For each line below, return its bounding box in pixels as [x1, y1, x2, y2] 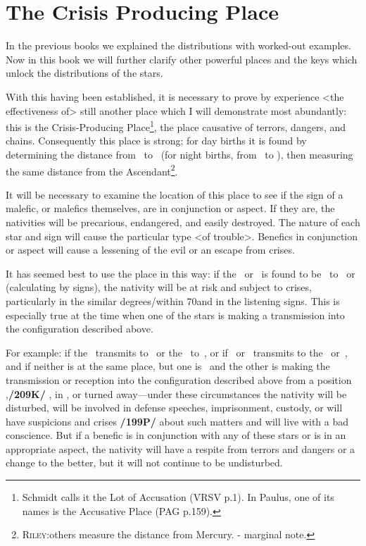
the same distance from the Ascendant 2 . [6, 161, 178, 178]
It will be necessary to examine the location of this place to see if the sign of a [6, 187, 343, 201]
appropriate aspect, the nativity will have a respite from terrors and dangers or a [6, 441, 355, 456]
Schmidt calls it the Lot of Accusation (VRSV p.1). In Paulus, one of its [22, 490, 334, 504]
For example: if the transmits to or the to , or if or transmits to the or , [6, 345, 348, 359]
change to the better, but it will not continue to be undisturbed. [6, 455, 283, 470]
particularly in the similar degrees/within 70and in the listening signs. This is [6, 293, 340, 308]
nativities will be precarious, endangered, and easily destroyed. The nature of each [6, 214, 360, 229]
